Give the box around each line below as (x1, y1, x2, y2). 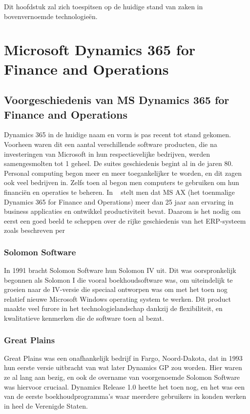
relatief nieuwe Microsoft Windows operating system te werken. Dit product (4, 293, 231, 304)
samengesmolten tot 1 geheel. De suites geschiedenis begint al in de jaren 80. (4, 158, 233, 168)
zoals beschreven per (4, 225, 65, 235)
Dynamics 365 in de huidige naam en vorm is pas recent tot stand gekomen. (4, 129, 231, 140)
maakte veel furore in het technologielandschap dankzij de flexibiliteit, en (4, 303, 223, 313)
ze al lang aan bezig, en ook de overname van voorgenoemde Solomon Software (4, 372, 240, 382)
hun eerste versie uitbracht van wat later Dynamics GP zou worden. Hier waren (4, 362, 242, 373)
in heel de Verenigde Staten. (4, 400, 88, 411)
